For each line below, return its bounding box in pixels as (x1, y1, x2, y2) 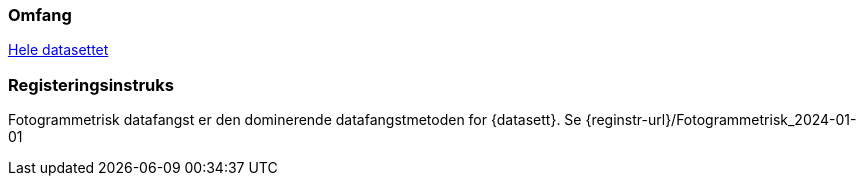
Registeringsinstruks (8, 74, 174, 95)
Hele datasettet (8, 41, 109, 59)
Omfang (8, 5, 72, 25)
